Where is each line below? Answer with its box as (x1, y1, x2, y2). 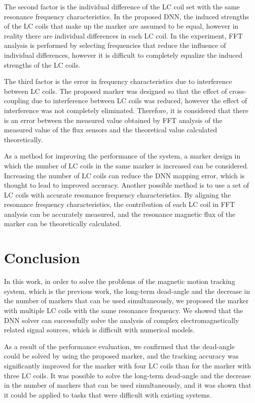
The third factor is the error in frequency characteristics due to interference (4, 76, 232, 86)
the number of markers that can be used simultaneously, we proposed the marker (4, 295, 249, 306)
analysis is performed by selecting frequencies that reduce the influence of (4, 40, 226, 50)
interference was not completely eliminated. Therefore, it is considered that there (4, 105, 249, 115)
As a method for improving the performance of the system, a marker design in (4, 151, 241, 161)
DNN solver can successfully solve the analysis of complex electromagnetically (4, 315, 239, 325)
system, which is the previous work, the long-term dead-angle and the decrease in (4, 285, 250, 296)
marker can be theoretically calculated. (4, 218, 122, 229)
